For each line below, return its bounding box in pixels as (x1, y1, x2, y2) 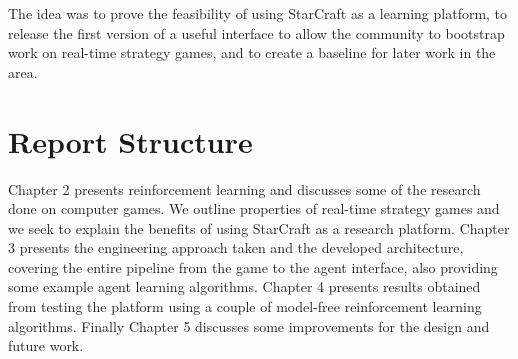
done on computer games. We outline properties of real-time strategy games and (8, 198, 500, 219)
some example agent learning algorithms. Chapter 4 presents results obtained (8, 276, 481, 297)
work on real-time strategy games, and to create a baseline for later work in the (8, 42, 496, 63)
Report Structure (8, 120, 253, 161)
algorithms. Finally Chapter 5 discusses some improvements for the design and (8, 315, 490, 336)
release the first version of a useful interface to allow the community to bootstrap (8, 22, 505, 43)
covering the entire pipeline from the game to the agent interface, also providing (8, 256, 498, 277)
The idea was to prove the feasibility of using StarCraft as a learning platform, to (8, 3, 508, 23)
